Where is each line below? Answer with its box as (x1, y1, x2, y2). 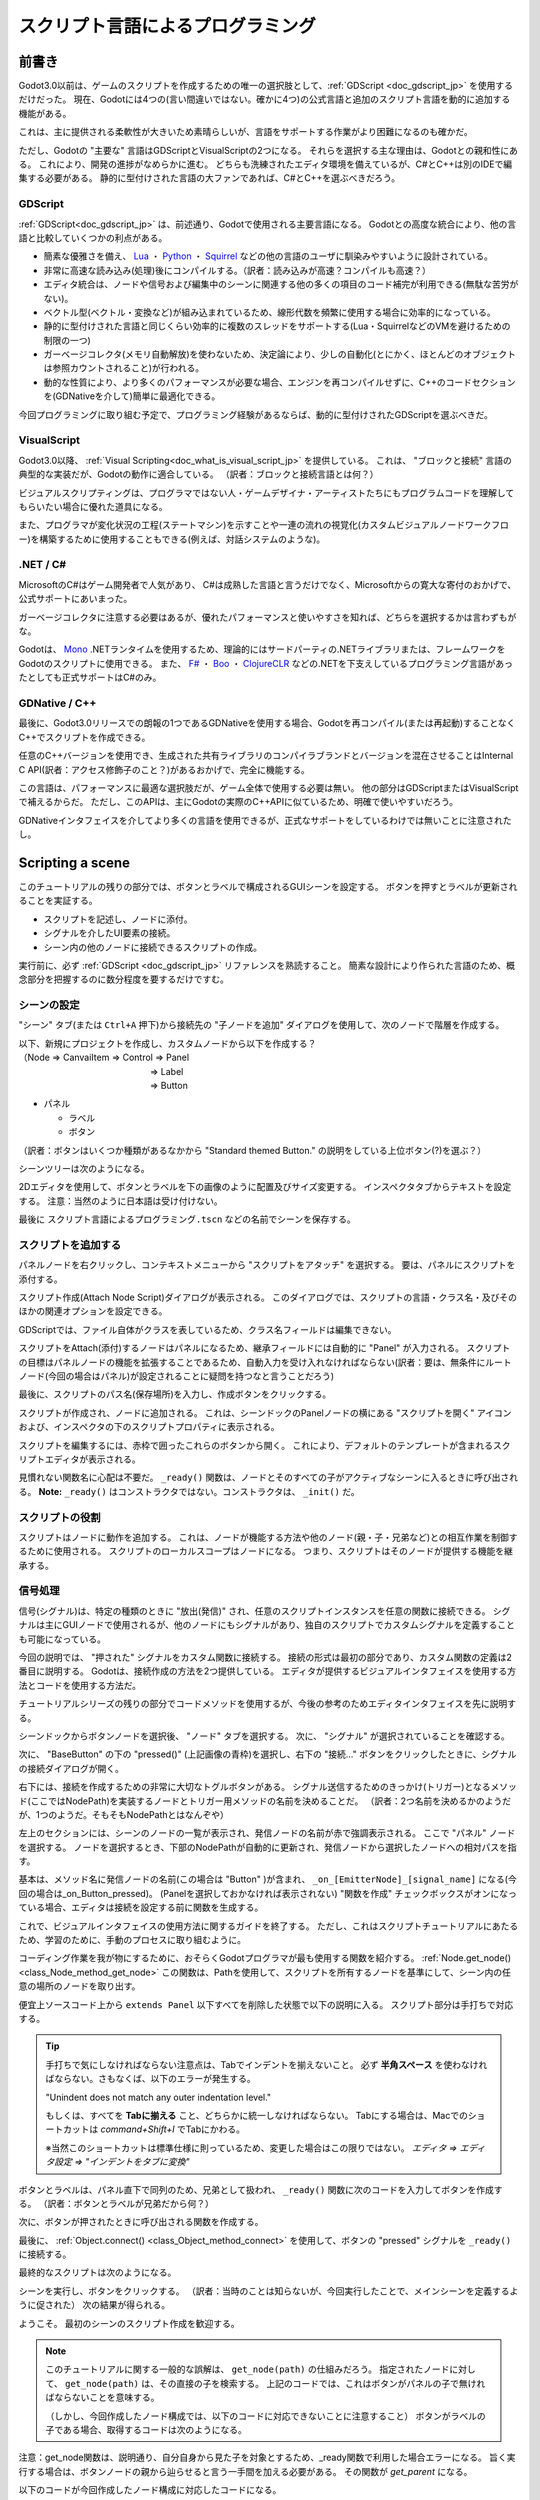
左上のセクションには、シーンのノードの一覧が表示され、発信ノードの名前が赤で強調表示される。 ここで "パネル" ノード (18, 1827, 516, 1839)
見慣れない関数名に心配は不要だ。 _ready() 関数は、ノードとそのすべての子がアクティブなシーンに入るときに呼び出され (18, 1471, 519, 1484)
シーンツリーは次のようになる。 (18, 1162, 150, 1174)
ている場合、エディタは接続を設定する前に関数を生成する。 (18, 1901, 264, 1914)
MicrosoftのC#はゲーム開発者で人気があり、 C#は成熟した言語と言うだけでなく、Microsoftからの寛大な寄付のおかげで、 (18, 578, 517, 590)
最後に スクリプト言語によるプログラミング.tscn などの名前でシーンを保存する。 (18, 1213, 356, 1225)
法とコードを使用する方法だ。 (18, 1679, 142, 1691)
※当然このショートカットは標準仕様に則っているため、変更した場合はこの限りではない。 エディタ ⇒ (45, 2141, 458, 2154)
